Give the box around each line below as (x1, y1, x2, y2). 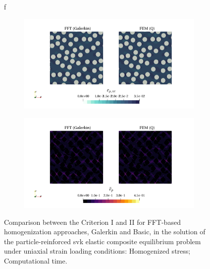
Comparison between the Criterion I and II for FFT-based (4, 216, 181, 227)
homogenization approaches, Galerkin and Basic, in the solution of (4, 226, 206, 237)
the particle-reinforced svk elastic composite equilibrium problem (4, 236, 201, 246)
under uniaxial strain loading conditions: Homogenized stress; (4, 246, 191, 256)
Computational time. (4, 255, 67, 266)
